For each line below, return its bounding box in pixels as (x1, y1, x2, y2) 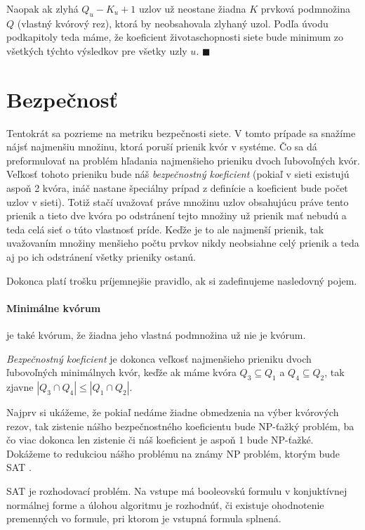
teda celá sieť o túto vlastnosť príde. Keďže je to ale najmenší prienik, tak (6, 221, 324, 236)
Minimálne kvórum (6, 300, 101, 315)
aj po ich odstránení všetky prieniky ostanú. (6, 250, 196, 264)
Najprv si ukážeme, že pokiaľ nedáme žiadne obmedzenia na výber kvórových (6, 405, 339, 420)
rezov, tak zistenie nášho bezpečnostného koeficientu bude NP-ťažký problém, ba (6, 418, 354, 433)
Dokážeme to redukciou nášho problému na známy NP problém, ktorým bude (6, 446, 340, 460)
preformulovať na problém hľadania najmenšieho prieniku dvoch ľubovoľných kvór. (6, 153, 360, 167)
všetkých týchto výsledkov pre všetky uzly (6, 43, 187, 58)
